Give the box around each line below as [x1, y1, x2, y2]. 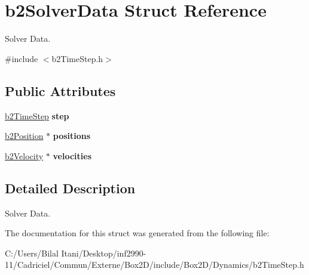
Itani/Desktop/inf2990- [61, 246, 146, 259]
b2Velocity [5, 149, 44, 162]
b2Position [5, 129, 44, 142]
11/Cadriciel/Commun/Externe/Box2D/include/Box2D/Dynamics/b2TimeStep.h [5, 258, 304, 271]
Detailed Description [5, 178, 136, 197]
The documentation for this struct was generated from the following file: [5, 227, 270, 239]
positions [53, 129, 91, 142]
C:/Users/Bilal [5, 246, 59, 259]
